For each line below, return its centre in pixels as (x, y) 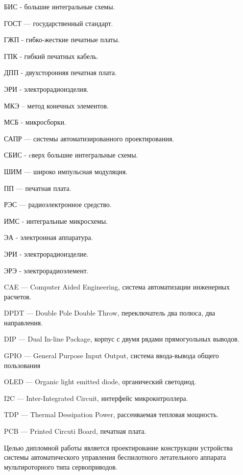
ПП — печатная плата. (38, 188)
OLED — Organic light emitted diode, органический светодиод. (100, 382)
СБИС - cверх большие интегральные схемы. (71, 155)
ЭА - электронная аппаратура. (49, 237)
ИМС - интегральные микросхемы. (56, 221)
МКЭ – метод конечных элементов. (56, 105)
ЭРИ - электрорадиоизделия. (46, 89)
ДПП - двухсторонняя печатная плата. (61, 72)
